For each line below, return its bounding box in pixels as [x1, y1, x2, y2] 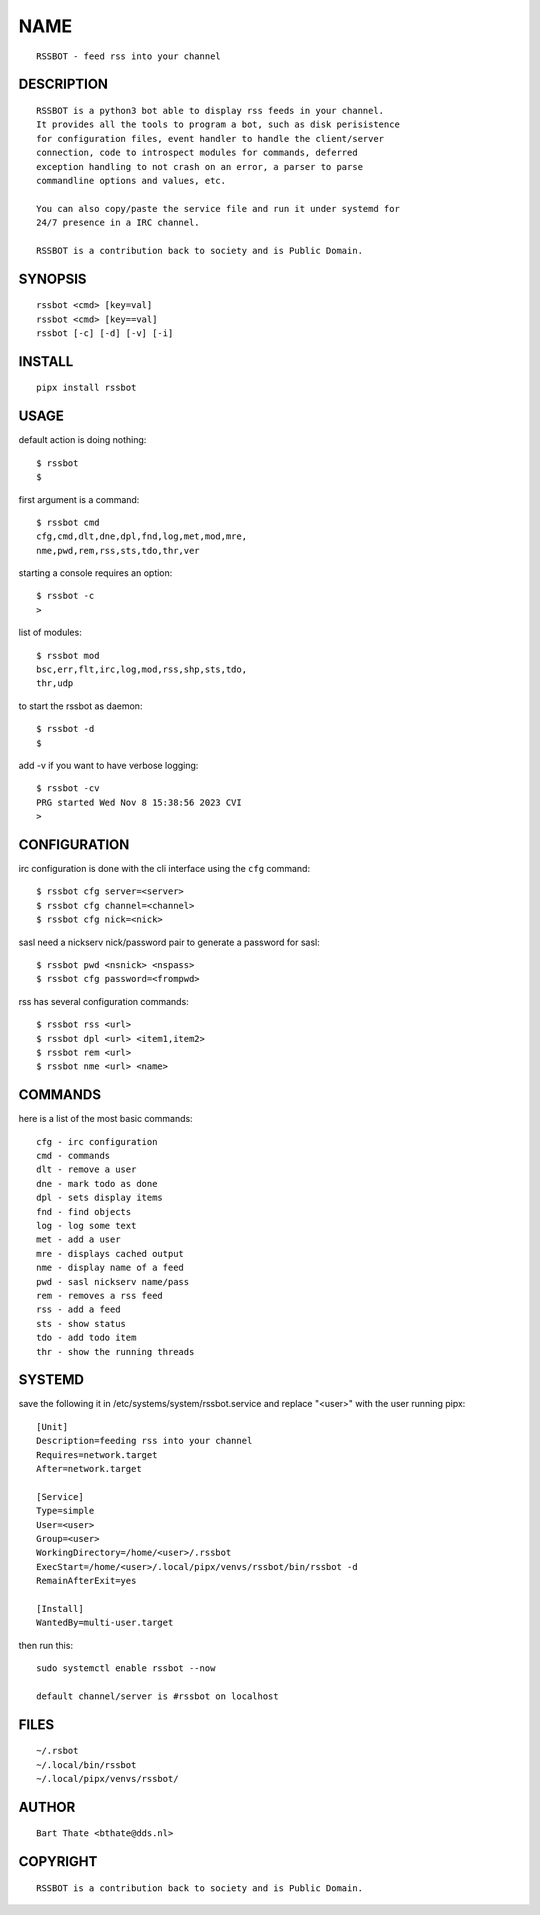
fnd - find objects [36, 1206, 132, 1217]
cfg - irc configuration [36, 1136, 158, 1147]
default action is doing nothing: [18, 434, 147, 446]
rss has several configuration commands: [18, 995, 189, 1007]
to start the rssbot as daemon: [18, 700, 143, 712]
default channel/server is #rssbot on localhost [36, 1690, 279, 1702]
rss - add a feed [36, 1304, 121, 1315]
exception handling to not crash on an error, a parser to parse [36, 161, 364, 172]
